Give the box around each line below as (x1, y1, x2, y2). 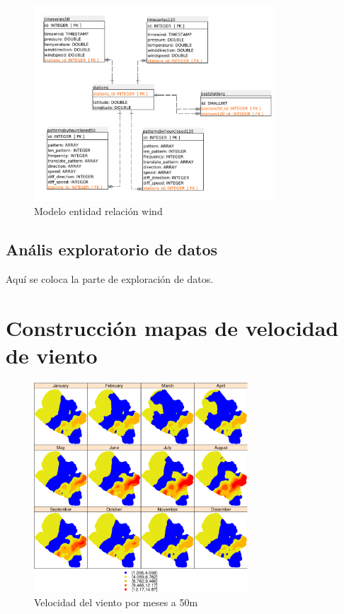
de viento (6, 340, 98, 369)
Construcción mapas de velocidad (6, 313, 339, 342)
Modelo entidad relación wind (34, 203, 163, 218)
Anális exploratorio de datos (6, 238, 217, 260)
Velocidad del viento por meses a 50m (34, 595, 198, 609)
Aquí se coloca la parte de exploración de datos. (6, 271, 214, 286)
